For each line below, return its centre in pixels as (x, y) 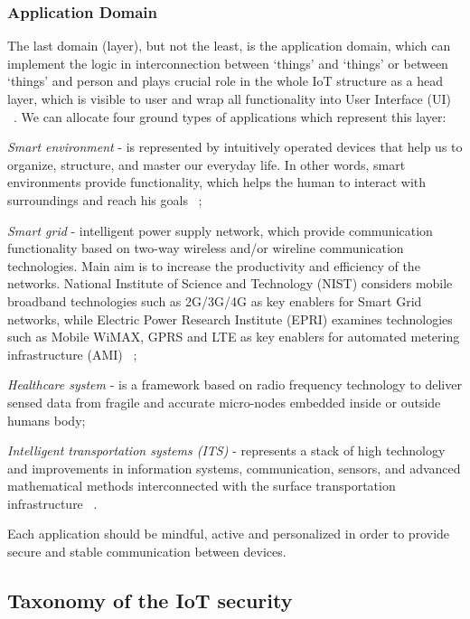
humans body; (47, 420)
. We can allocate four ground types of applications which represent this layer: (230, 116)
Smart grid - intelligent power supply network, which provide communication (220, 230)
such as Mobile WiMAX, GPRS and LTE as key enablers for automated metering (234, 337)
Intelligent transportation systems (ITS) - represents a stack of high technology (226, 450)
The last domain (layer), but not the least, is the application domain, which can (229, 46)
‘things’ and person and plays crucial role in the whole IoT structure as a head (226, 81)
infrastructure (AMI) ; (72, 354)
